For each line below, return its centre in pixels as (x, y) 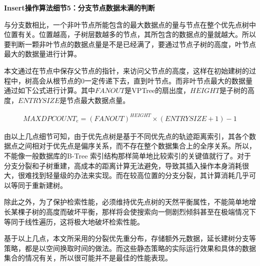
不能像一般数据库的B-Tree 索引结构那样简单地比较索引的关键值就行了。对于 (128, 156)
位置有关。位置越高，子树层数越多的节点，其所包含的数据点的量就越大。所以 (130, 34)
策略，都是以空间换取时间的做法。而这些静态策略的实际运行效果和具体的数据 (130, 248)
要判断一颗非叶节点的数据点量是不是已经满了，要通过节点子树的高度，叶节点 (130, 44)
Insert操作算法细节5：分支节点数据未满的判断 (79, 7)
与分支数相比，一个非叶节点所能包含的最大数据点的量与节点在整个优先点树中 (130, 24)
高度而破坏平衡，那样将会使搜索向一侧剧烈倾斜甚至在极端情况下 (151, 212)
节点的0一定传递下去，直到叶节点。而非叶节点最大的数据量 (156, 80)
